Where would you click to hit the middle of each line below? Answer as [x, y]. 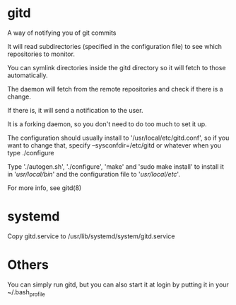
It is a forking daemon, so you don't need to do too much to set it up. [107, 124]
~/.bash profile [26, 293]
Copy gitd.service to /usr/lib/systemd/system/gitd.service [91, 236]
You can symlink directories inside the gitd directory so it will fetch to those [117, 67]
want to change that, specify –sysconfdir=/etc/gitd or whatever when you [114, 145]
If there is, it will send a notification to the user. [75, 110]
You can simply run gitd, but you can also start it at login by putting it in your [118, 284]
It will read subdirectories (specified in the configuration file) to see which [115, 46]
